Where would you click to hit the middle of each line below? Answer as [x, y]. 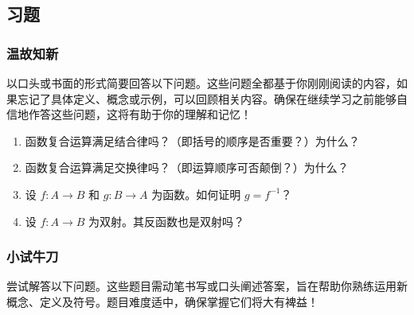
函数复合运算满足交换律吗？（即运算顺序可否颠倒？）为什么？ [187, 167]
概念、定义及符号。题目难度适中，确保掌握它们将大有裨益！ [162, 301]
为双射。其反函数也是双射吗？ [167, 221]
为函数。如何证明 [196, 194]
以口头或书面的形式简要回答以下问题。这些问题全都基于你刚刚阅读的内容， [201, 83]
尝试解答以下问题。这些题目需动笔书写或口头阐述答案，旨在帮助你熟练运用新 [207, 286]
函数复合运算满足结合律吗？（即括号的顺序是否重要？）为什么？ [192, 140]
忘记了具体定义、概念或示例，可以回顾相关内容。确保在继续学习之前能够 [207, 98]
